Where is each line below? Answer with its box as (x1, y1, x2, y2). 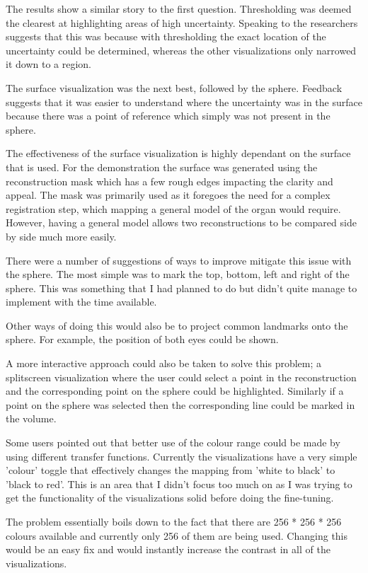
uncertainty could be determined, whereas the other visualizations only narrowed (6, 42, 357, 57)
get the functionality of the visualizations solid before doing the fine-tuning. (6, 490, 334, 505)
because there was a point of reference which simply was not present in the (6, 108, 330, 123)
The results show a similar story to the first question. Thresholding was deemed (6, 1, 352, 16)
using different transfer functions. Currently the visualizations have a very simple (6, 448, 357, 463)
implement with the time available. (6, 294, 157, 309)
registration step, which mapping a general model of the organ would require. (6, 201, 341, 216)
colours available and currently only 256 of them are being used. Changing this (6, 528, 348, 543)
